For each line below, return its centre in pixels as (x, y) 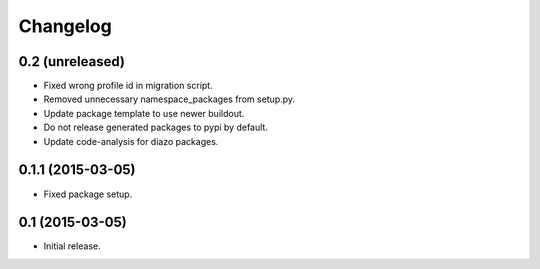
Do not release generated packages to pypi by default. (156, 127)
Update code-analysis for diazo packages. (131, 141)
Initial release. (72, 246)
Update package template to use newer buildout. (144, 113)
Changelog (65, 26)
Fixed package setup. (88, 194)
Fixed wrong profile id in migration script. (128, 86)
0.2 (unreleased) (71, 61)
